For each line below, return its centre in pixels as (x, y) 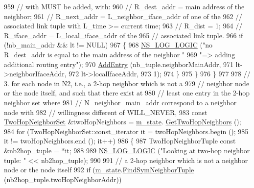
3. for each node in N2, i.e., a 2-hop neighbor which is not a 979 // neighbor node (127, 83)
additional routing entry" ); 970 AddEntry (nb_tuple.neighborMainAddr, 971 (119, 64)
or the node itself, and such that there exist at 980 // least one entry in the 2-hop (127, 93)
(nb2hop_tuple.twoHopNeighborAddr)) (63, 179)
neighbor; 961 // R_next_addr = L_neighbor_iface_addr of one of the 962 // (123, 16)
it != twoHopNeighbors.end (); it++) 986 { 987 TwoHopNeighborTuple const (120, 141)
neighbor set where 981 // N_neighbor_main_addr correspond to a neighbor (120, 102)
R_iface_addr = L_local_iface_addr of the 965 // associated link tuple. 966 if (124, 35)
